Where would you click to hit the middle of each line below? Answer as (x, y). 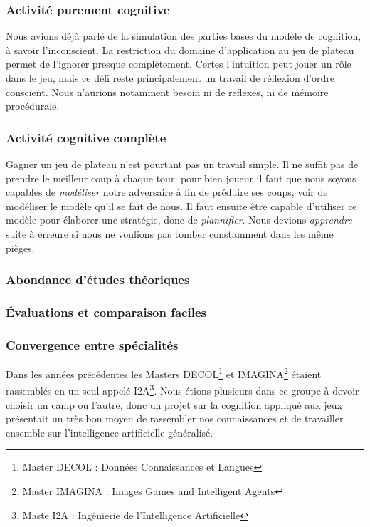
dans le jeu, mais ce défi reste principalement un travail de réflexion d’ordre (170, 78)
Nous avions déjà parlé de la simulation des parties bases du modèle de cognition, (184, 36)
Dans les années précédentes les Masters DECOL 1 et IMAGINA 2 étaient (164, 373)
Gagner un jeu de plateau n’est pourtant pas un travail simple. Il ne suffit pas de (182, 164)
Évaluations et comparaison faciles (106, 312)
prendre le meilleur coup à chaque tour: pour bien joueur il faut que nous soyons (181, 178)
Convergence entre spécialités (92, 344)
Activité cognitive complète (86, 137)
